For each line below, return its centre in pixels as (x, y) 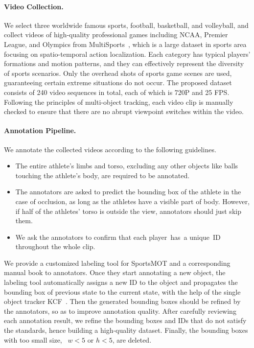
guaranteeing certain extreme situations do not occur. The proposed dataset (118, 82)
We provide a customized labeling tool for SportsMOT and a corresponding (117, 263)
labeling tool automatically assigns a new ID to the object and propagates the (121, 282)
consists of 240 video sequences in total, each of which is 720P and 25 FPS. (117, 92)
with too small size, (33, 339)
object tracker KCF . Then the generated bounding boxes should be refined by (122, 301)
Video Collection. (34, 6)
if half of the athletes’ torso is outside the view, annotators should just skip (128, 211)
